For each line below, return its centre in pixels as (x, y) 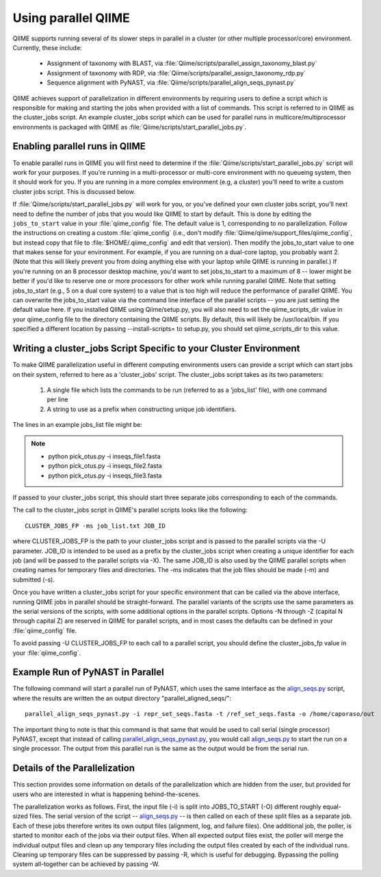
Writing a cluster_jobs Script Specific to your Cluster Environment (156, 348)
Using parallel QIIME (71, 18)
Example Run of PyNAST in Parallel (88, 672)
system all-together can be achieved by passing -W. (86, 864)
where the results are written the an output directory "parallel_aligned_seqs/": (122, 698)
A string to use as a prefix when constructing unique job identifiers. (142, 409)
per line (57, 399)
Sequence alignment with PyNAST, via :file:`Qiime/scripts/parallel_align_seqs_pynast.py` (171, 83)
